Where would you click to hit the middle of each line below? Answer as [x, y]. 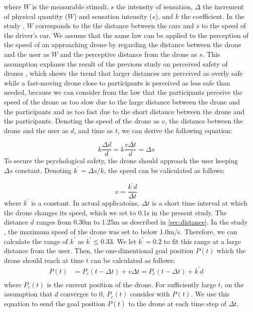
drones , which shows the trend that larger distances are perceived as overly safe [123, 73]
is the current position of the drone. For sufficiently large [131, 284]
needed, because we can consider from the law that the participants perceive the [123, 92]
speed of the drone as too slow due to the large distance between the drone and [122, 101]
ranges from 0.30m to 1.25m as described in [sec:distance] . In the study [142, 222]
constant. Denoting [43, 170]
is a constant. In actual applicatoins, [85, 203]
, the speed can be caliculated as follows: [164, 170]
